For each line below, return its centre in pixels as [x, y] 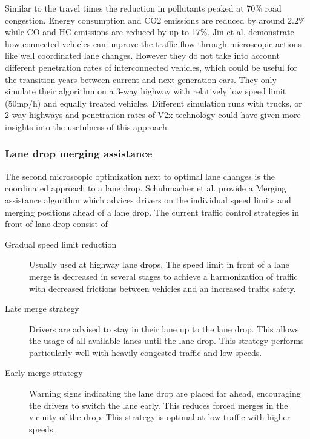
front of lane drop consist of [56, 224]
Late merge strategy [42, 309]
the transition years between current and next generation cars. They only [141, 79]
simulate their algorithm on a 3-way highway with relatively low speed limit [146, 91]
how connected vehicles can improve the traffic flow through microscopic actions [153, 43]
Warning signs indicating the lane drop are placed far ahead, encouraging [165, 393]
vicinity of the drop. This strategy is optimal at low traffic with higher [160, 417]
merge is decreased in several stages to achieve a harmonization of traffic [163, 276]
